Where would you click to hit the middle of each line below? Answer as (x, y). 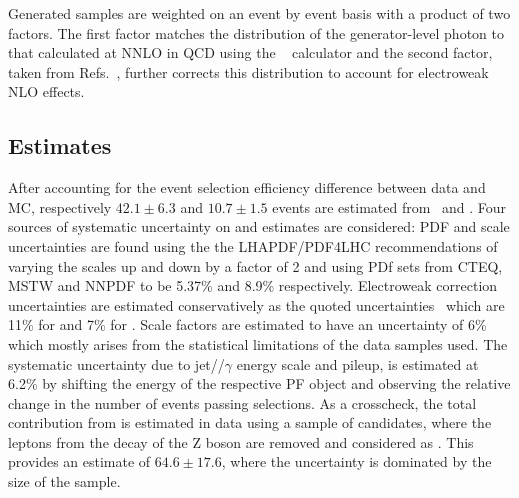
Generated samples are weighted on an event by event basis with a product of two (259, 13)
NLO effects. (46, 91)
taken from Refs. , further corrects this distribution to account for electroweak (248, 71)
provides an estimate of (79, 461)
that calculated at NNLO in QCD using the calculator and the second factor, (250, 52)
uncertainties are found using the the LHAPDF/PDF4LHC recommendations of (253, 245)
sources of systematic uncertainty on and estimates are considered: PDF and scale (259, 226)
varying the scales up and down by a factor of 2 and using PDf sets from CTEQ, (255, 265)
